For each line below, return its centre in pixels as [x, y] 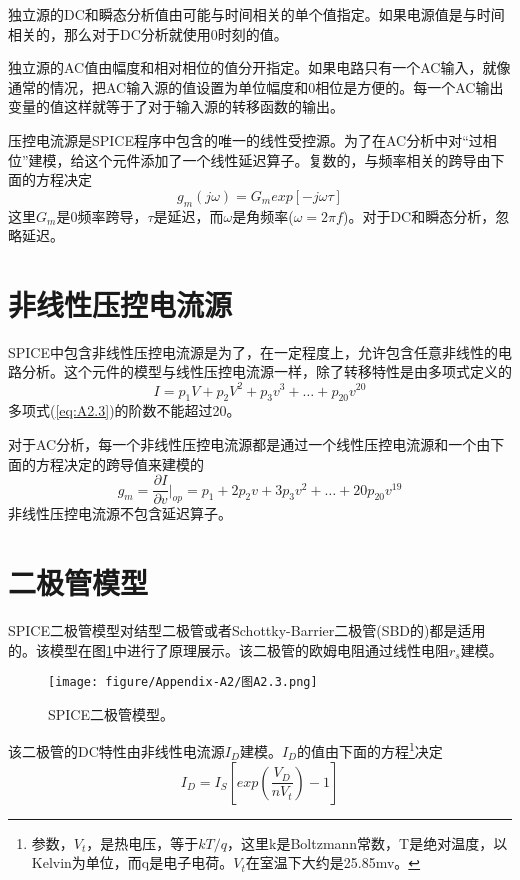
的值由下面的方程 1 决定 [369, 749]
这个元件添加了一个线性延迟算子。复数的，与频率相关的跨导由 [287, 159]
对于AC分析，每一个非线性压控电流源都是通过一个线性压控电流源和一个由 [249, 443]
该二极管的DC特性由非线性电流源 [116, 751]
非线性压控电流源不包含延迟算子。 [120, 513]
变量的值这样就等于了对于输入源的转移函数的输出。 [176, 106]
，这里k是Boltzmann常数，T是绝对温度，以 [367, 842]
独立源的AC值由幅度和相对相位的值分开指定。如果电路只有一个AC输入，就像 [259, 67]
